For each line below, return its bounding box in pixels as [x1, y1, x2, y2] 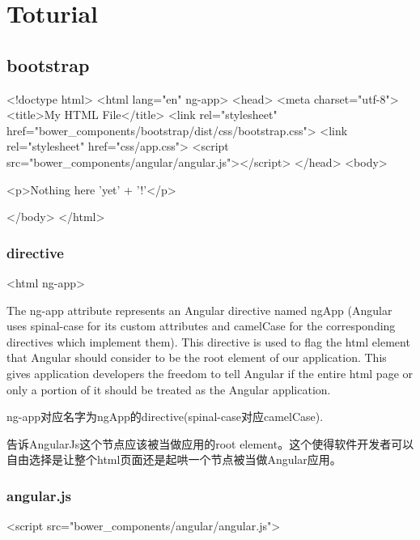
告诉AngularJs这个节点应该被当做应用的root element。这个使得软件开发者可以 [6, 435, 414, 452]
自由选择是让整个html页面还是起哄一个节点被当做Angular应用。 [6, 451, 342, 468]
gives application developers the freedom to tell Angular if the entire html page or [6, 364, 414, 381]
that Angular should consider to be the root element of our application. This [6, 349, 387, 366]
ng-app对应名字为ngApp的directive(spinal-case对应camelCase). [6, 408, 324, 425]
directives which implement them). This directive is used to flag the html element [6, 333, 410, 350]
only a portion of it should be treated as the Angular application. [6, 381, 331, 398]
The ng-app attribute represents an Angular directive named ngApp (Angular [6, 301, 392, 318]
